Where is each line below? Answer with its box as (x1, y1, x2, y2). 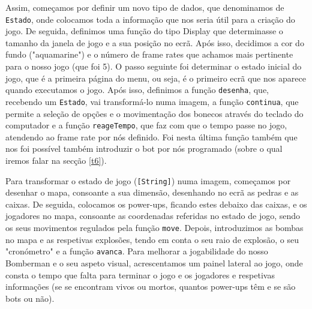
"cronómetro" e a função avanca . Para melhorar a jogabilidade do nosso (5, 245, 268, 257)
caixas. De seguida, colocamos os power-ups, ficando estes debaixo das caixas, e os (5, 197, 307, 210)
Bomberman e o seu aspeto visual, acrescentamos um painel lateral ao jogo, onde (5, 256, 303, 269)
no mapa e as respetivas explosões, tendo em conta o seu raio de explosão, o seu (5, 233, 299, 245)
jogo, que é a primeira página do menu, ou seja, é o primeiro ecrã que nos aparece (5, 71, 306, 84)
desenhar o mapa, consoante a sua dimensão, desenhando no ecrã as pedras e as (5, 186, 299, 199)
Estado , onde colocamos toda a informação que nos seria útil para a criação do (5, 13, 295, 25)
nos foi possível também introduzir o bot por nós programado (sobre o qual (5, 142, 283, 155)
